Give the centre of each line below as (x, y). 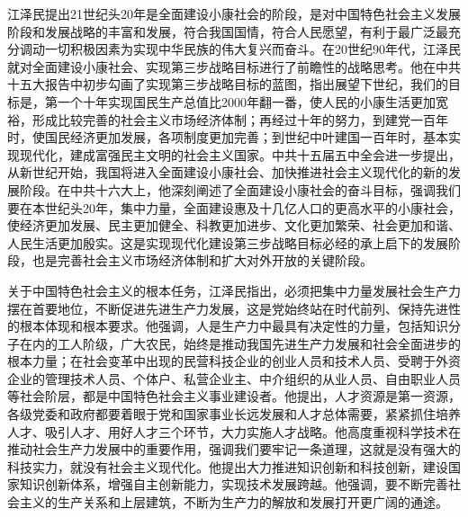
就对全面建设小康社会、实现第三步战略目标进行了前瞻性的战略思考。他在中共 (234, 66)
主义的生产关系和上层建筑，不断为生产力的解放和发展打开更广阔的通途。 (234, 502)
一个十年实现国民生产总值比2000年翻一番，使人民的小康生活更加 (246, 101)
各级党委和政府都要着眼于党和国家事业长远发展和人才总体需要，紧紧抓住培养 (234, 414)
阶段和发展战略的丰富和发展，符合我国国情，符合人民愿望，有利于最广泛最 (228, 31)
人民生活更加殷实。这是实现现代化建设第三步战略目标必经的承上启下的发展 (228, 242)
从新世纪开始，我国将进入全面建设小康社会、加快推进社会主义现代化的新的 (228, 172)
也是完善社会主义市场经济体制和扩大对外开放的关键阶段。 (202, 260)
